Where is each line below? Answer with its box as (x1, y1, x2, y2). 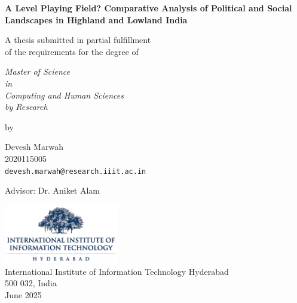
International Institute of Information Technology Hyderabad (5, 265, 229, 277)
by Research (5, 100, 48, 113)
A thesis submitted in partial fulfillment (5, 33, 151, 46)
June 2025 (5, 288, 42, 301)
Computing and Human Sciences (5, 88, 124, 101)
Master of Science (5, 65, 70, 78)
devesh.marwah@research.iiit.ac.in (5, 167, 146, 176)
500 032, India (5, 277, 57, 289)
